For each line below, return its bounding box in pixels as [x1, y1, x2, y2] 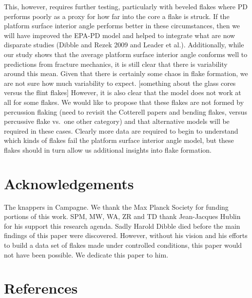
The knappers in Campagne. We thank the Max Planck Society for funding [4, 201, 229, 212]
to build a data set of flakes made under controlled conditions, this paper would [4, 240, 242, 250]
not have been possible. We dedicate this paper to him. [4, 249, 169, 259]
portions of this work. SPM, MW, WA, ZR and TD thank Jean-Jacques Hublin [4, 211, 241, 221]
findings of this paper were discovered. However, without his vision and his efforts [4, 230, 248, 240]
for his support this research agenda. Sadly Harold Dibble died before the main [4, 220, 240, 231]
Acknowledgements [4, 173, 134, 193]
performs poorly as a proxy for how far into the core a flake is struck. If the [4, 11, 230, 21]
